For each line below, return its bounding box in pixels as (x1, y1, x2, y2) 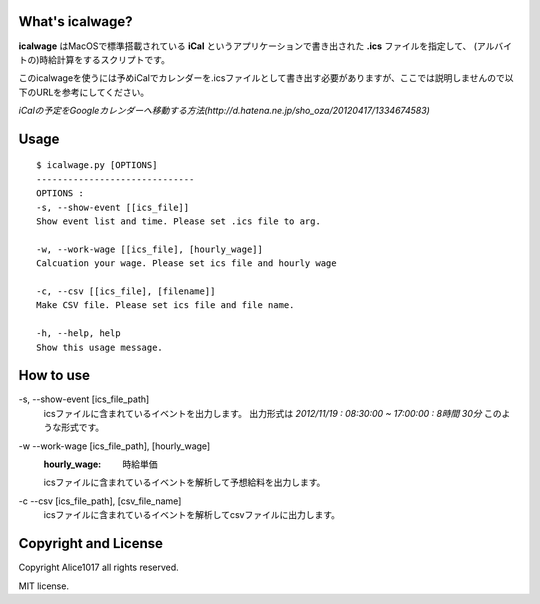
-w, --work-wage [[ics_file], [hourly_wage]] (36, 243, 264, 255)
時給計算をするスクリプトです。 (39, 53, 170, 65)
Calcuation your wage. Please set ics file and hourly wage (36, 258, 337, 269)
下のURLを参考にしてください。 (18, 86, 150, 98)
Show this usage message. (36, 341, 164, 353)
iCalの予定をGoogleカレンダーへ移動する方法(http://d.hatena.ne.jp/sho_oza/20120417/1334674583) (18, 105, 430, 117)
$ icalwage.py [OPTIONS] (36, 160, 158, 171)
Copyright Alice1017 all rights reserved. (18, 561, 179, 574)
